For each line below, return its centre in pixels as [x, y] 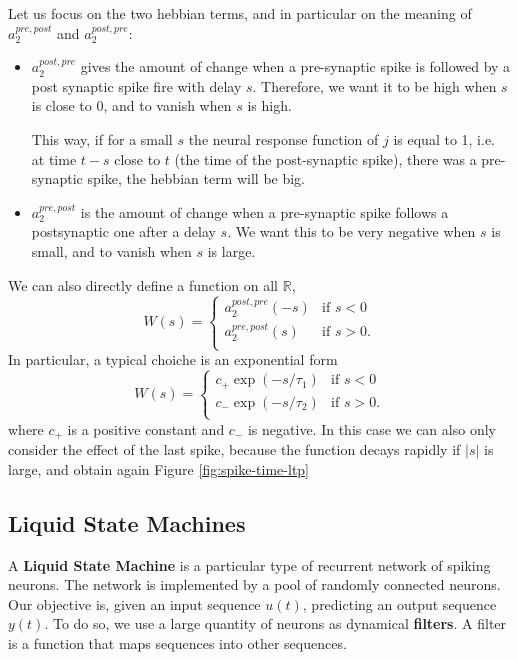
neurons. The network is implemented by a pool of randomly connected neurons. [254, 584]
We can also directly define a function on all [143, 284]
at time [54, 158]
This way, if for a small [102, 138]
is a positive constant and [146, 428]
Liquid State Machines [127, 522]
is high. [269, 105]
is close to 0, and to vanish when [131, 105]
